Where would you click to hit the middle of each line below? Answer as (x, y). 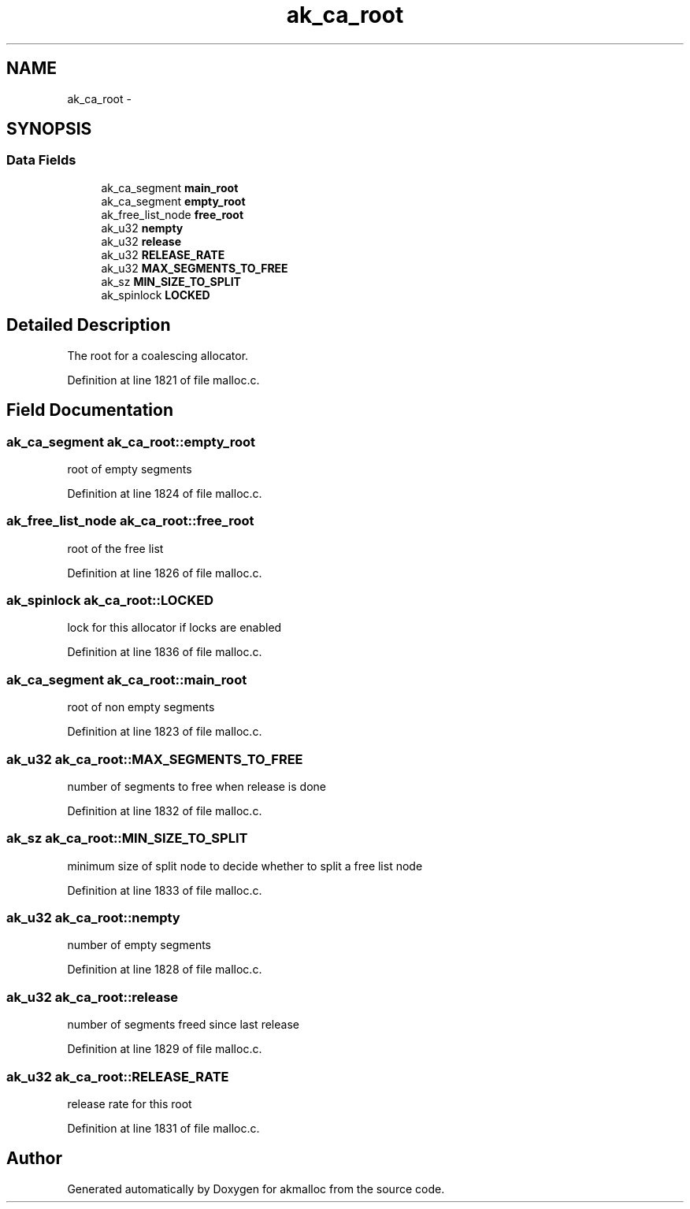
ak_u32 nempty (142, 228)
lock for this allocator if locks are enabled (174, 628)
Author (34, 1159)
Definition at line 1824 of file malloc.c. (165, 493)
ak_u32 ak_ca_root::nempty (93, 918)
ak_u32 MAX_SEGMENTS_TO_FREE (195, 268)
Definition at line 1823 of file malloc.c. (165, 732)
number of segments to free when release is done (197, 786)
